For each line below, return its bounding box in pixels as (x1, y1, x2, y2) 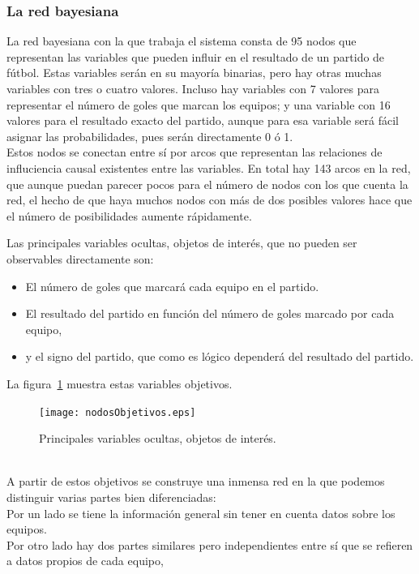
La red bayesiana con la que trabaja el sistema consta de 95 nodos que (6, 32, 357, 49)
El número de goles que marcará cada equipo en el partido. (25, 277, 319, 294)
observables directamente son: (6, 250, 154, 267)
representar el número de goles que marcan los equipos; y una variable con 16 (6, 96, 391, 113)
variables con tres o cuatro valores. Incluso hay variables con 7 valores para (6, 80, 379, 96)
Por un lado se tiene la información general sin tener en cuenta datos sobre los (6, 504, 395, 521)
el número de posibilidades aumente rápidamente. (6, 207, 252, 224)
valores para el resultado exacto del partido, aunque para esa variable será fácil (6, 112, 399, 129)
